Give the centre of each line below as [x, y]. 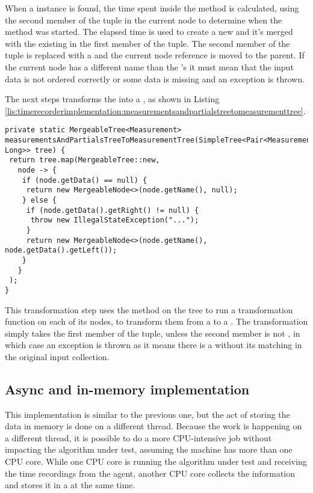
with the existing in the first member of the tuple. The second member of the [147, 43]
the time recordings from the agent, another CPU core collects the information [150, 473]
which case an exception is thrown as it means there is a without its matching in [153, 345]
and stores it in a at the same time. [70, 485]
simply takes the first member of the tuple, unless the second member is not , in [153, 333]
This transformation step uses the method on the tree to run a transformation [149, 309]
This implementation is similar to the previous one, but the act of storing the [147, 414]
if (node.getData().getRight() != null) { [113, 210]
